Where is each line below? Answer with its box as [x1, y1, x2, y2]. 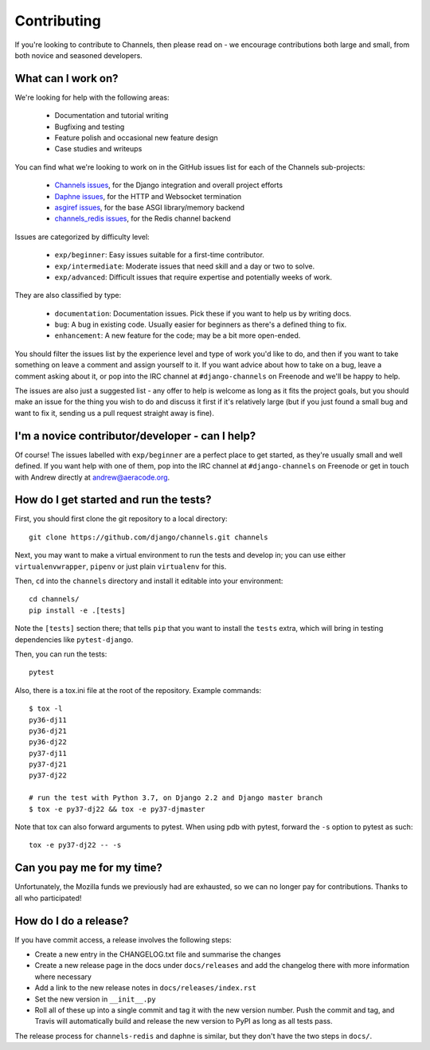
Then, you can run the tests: [14, 649, 107, 659]
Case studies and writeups [54, 144, 143, 154]
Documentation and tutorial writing [54, 111, 169, 120]
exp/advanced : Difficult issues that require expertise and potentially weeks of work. [54, 272, 332, 282]
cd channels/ [29, 594, 80, 604]
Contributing [14, 12, 101, 29]
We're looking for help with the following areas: [14, 92, 170, 102]
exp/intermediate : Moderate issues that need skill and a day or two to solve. [54, 261, 315, 271]
